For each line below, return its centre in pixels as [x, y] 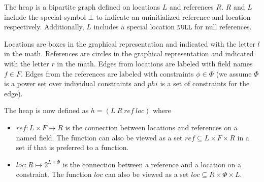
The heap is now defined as [46, 110]
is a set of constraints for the [205, 83]
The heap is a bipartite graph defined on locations [82, 7]
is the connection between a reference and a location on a [152, 164]
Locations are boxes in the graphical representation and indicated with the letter [130, 43]
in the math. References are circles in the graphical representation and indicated [129, 53]
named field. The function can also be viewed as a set [99, 137]
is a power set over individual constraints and [75, 83]
